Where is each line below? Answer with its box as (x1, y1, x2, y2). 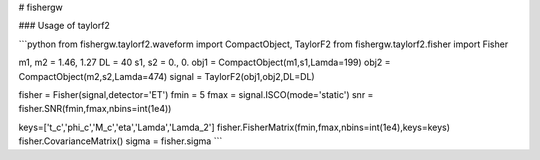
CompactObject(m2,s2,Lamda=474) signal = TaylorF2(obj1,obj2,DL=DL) (18, 70, 315, 82)
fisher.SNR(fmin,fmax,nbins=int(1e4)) (18, 103, 172, 115)
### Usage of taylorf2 (18, 20, 110, 32)
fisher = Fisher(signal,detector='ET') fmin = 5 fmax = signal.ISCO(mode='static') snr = (18, 88, 374, 100)
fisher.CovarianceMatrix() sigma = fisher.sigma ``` (18, 135, 223, 147)
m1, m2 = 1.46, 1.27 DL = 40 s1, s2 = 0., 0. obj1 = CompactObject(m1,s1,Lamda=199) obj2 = (18, 56, 391, 69)
